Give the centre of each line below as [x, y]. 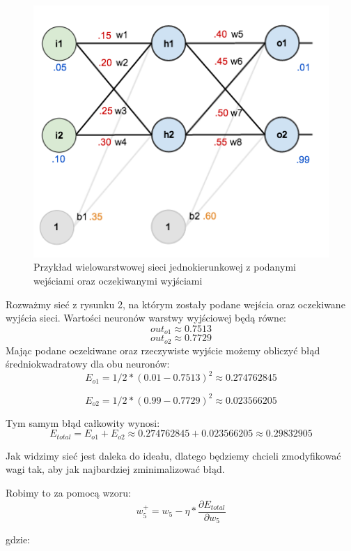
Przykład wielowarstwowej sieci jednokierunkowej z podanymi [165, 267]
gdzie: [18, 539]
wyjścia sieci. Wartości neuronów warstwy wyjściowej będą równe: [146, 318]
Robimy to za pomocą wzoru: [68, 493]
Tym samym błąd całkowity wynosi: [83, 422]
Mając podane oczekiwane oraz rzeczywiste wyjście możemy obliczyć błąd [163, 350]
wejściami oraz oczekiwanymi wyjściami [118, 280]
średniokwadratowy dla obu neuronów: [88, 364]
